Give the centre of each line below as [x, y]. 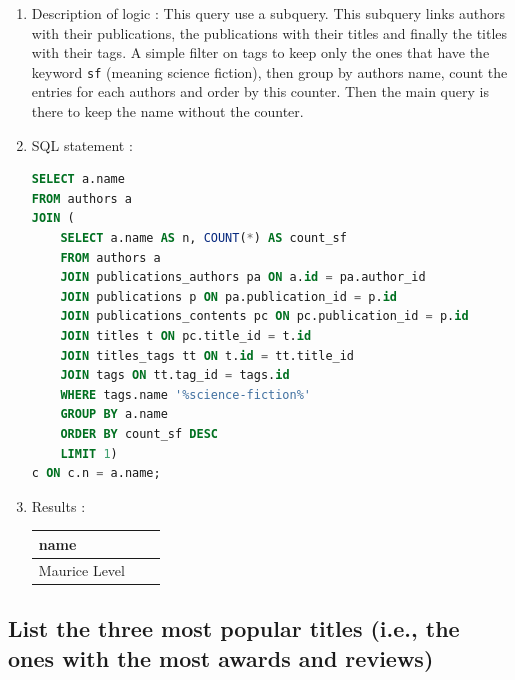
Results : [58, 505]
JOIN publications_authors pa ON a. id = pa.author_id [243, 277]
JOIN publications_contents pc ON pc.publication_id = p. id [264, 316]
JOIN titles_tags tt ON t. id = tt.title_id [207, 355]
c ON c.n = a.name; [96, 473]
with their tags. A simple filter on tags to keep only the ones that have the [260, 52]
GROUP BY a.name [114, 414]
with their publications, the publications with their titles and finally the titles [269, 32]
